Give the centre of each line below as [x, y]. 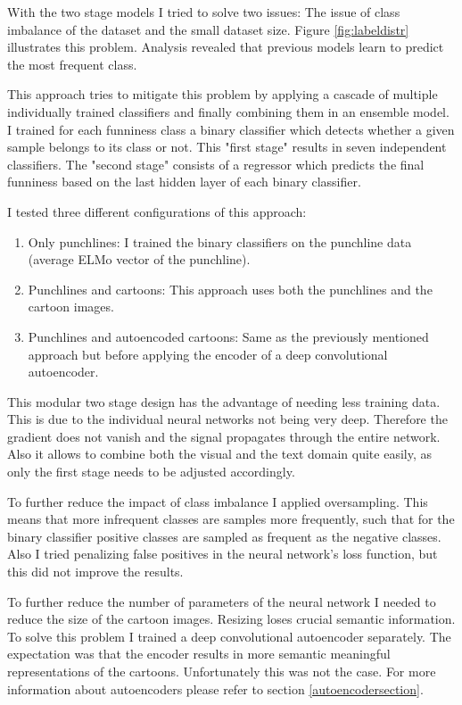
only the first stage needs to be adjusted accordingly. [151, 472]
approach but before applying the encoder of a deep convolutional [208, 354]
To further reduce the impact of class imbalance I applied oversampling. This [218, 501]
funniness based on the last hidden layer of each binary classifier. [184, 182]
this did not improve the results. [95, 572]
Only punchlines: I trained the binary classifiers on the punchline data [220, 241]
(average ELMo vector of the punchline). [139, 259]
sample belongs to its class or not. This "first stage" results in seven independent [227, 147]
